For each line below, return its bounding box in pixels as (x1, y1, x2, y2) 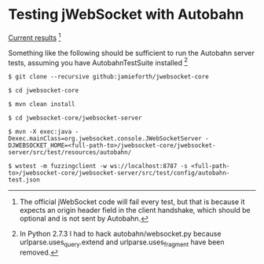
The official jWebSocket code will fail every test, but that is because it (19, 197, 245, 207)
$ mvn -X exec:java (8, 128, 72, 136)
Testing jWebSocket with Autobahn (8, 5, 244, 24)
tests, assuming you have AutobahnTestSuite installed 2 (8, 57, 189, 68)
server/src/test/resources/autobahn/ (8, 148, 132, 156)
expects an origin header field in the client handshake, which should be (19, 206, 251, 215)
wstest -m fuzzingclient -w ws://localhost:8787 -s (15, 163, 189, 170)
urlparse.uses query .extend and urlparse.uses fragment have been (19, 237, 225, 249)
